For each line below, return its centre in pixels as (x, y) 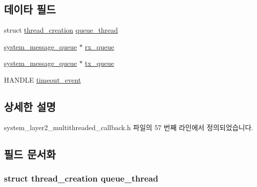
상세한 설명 (30, 106)
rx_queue (100, 46)
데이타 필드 (30, 9)
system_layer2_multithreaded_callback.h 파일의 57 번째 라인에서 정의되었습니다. (129, 127)
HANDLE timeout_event (43, 79)
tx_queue (100, 63)
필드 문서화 (30, 154)
